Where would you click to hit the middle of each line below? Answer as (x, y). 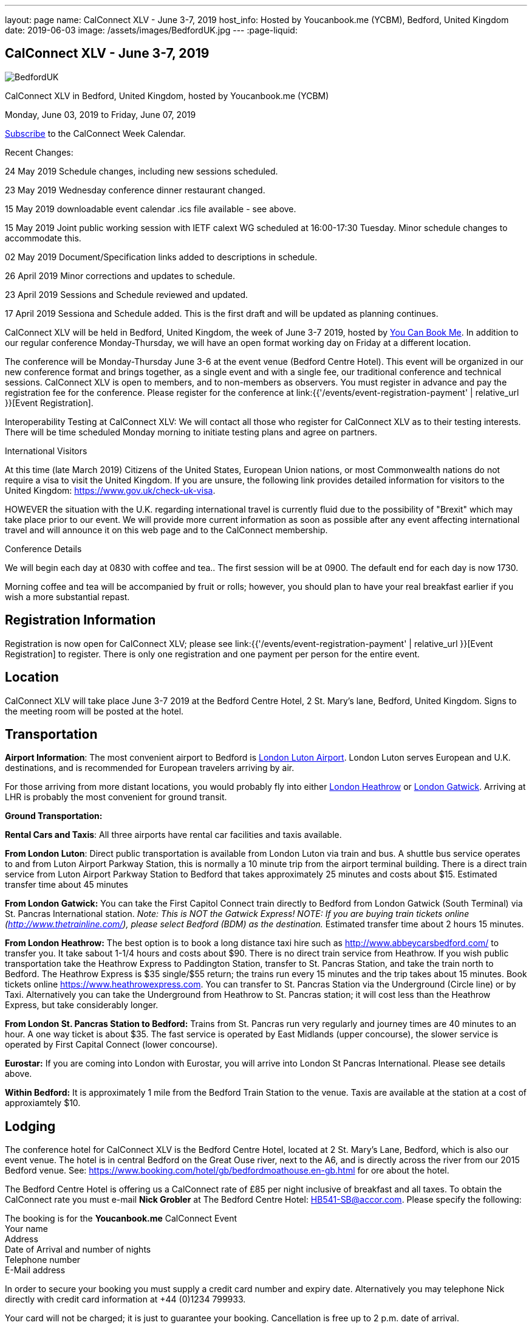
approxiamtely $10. (43, 1103)
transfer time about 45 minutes (66, 885)
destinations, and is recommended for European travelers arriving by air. (150, 768)
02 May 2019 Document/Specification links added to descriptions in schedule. (161, 257)
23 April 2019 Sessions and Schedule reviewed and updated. (126, 294)
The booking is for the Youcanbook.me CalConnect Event (121, 1219)
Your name (26, 1229)
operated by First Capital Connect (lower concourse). (111, 1045)
